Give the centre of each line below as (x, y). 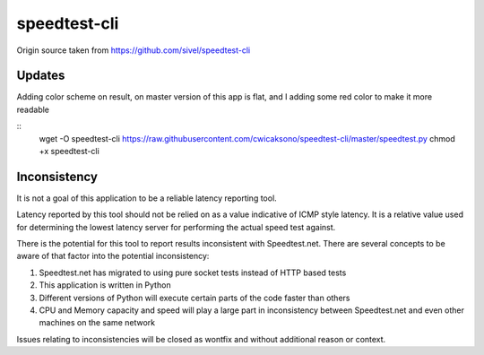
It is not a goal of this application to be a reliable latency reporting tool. (147, 198)
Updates (41, 76)
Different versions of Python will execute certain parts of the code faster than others (194, 298)
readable (33, 109)
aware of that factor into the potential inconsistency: (113, 256)
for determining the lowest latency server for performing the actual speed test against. (176, 227)
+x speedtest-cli (69, 152)
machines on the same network (97, 323)
